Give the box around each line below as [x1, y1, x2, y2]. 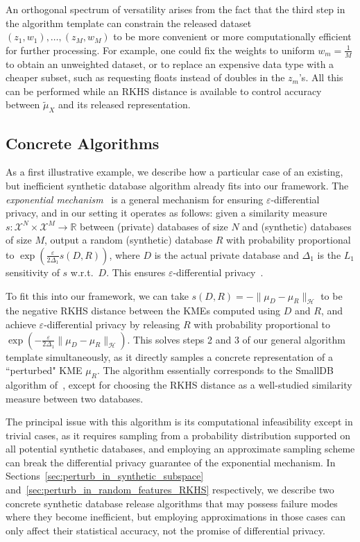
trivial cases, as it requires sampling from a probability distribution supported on [6, 427, 351, 442]
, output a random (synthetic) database [44, 232, 213, 247]
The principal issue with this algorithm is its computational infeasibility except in [6, 414, 353, 429]
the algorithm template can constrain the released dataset [6, 15, 252, 30]
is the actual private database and [154, 247, 299, 262]
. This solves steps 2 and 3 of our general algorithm [127, 332, 345, 346]
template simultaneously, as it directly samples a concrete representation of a [6, 349, 333, 364]
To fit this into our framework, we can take [6, 288, 189, 303]
